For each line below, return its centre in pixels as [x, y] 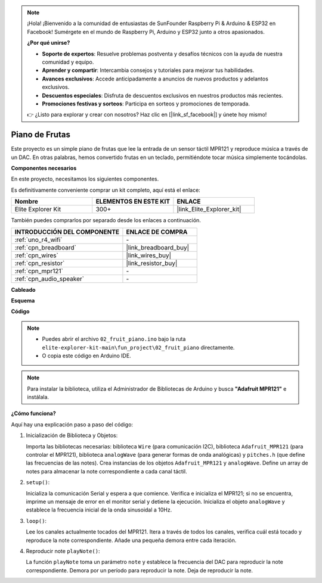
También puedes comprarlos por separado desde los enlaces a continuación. [106, 220]
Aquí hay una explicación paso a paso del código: [72, 424]
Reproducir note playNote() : [63, 551]
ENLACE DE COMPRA [157, 232]
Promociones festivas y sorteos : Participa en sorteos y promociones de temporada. [146, 104]
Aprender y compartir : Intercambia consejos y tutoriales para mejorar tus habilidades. [148, 70]
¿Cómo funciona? [33, 413]
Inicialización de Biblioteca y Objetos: [72, 435]
